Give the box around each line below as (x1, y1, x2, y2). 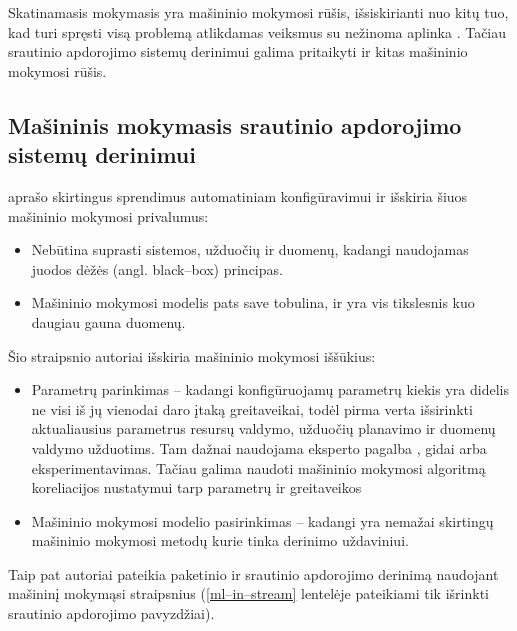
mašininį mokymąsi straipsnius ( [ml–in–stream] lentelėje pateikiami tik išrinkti (8, 583, 489, 604)
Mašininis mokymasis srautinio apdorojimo (8, 109, 462, 140)
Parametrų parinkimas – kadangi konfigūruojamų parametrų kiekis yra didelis (31, 379, 509, 400)
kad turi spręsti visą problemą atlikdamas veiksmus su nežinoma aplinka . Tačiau (8, 21, 507, 42)
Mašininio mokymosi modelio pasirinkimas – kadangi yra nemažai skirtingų (31, 510, 494, 531)
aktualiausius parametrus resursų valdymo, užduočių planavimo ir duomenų (31, 418, 496, 439)
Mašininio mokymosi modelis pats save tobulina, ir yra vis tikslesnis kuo (31, 292, 475, 313)
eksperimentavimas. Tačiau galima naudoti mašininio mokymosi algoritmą (31, 457, 486, 478)
